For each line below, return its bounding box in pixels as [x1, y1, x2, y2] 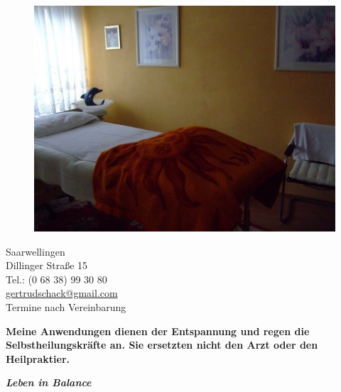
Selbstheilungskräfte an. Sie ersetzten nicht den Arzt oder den [6, 337, 318, 352]
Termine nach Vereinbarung [6, 299, 126, 314]
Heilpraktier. [6, 351, 70, 366]
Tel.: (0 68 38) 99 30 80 [6, 271, 107, 286]
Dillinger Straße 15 [6, 258, 88, 273]
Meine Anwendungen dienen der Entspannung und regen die [6, 323, 310, 338]
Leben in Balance [6, 375, 92, 390]
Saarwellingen [6, 244, 65, 258]
